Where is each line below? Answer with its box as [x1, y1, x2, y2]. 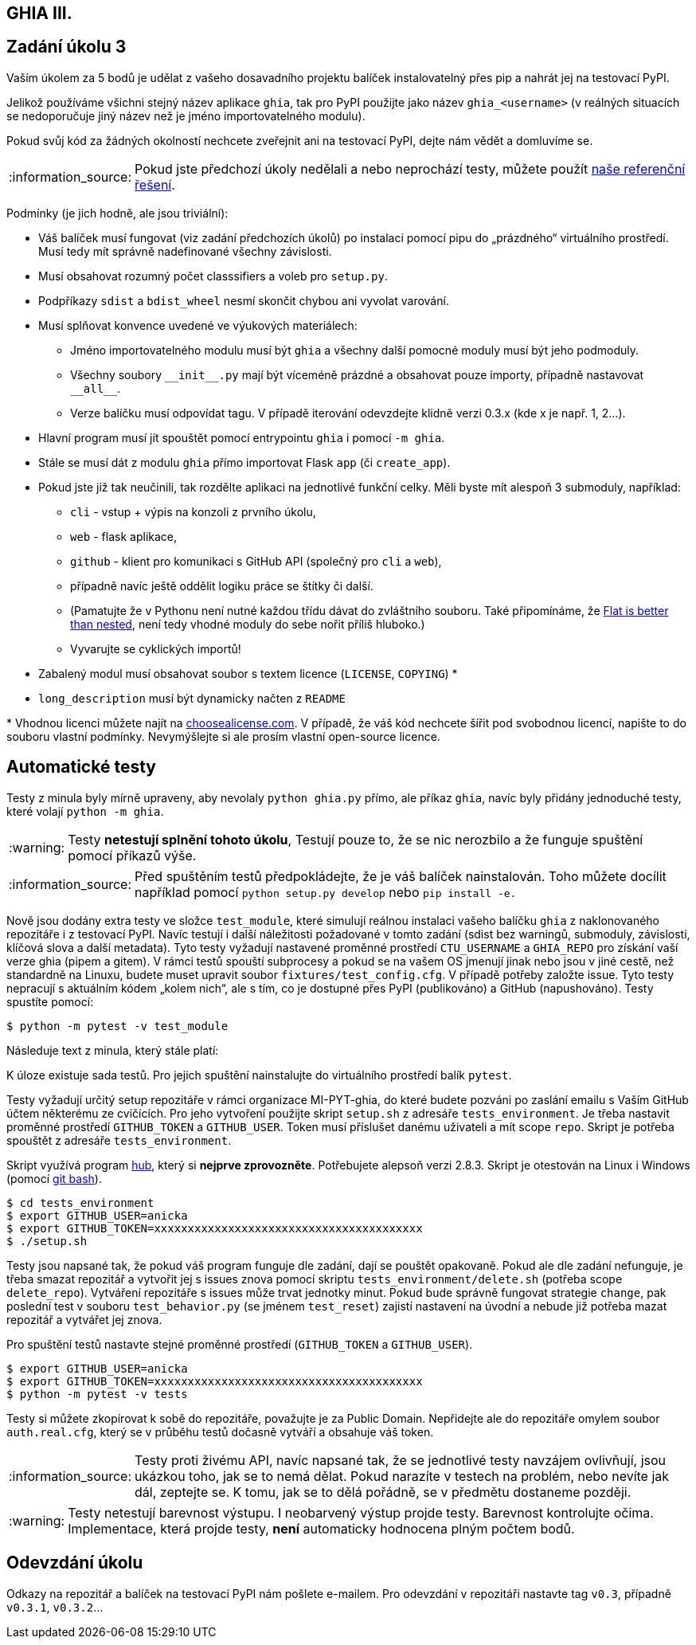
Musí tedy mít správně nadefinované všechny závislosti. [38, 244, 332, 258]
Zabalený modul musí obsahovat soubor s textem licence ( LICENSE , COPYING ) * [38, 666, 458, 680]
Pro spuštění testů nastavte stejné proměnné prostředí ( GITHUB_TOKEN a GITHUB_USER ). [6, 1337, 473, 1351]
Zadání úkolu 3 [6, 37, 127, 57]
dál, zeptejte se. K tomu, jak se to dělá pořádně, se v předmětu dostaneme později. [135, 1483, 631, 1500]
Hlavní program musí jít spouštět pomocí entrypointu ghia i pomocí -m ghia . [38, 430, 445, 445]
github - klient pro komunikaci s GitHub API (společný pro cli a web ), [70, 554, 442, 568]
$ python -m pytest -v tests [6, 1387, 188, 1400]
